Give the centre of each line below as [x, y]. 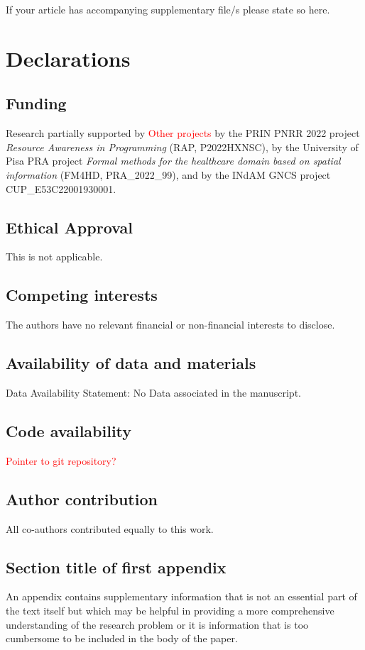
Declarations [68, 58]
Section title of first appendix [116, 567]
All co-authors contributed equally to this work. [110, 528]
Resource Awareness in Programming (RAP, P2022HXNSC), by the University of [182, 147]
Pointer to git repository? [61, 460]
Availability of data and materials [131, 363]
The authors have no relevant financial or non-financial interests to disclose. [170, 325]
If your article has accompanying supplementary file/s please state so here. [168, 9]
